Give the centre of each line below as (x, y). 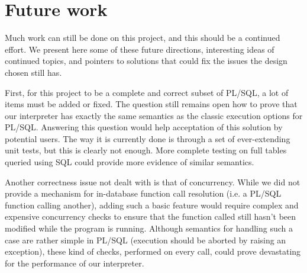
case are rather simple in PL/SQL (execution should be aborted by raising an (146, 240)
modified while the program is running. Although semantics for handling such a (149, 228)
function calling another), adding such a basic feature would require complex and (152, 205)
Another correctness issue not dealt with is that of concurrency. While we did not (153, 182)
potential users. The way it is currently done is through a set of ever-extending (148, 138)
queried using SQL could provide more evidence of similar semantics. (130, 162)
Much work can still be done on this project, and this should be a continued (143, 38)
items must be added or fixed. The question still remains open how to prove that (151, 104)
